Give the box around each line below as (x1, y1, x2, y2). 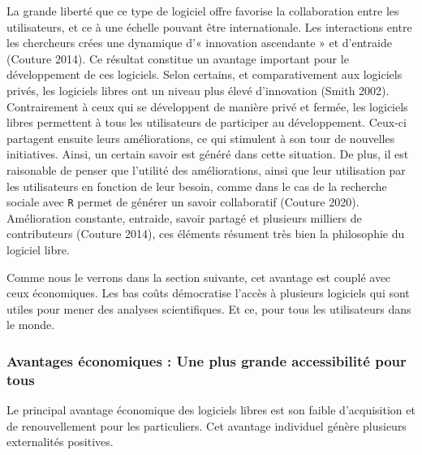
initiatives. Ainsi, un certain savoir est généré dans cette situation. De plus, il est (6, 145, 409, 162)
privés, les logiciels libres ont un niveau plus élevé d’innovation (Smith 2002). (6, 81, 390, 98)
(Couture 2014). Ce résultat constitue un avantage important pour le (6, 50, 349, 67)
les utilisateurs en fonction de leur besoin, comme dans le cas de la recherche (6, 177, 387, 194)
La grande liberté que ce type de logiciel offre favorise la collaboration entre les (6, 2, 399, 19)
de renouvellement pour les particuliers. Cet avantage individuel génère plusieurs (6, 417, 407, 434)
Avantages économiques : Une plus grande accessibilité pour (6, 350, 407, 370)
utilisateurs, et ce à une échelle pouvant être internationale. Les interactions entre (6, 18, 412, 35)
